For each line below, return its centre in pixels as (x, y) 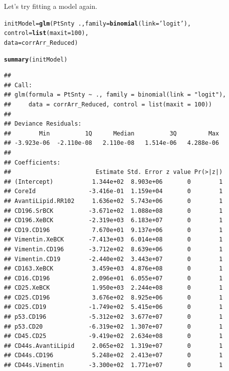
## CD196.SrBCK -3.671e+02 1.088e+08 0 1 (113, 211)
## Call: (18, 85)
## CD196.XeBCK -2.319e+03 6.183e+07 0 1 (113, 220)
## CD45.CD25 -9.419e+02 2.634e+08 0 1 (113, 336)
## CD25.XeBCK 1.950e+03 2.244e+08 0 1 (113, 288)
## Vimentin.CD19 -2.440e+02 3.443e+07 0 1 (113, 259)
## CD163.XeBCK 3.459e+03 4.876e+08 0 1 (113, 269)
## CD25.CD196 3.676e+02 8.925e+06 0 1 (113, 297)
